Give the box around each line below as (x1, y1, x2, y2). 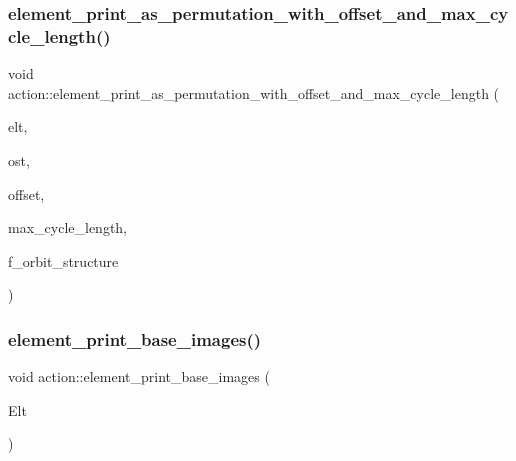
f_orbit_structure (8, 250, 119, 271)
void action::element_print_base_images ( (8, 366, 270, 387)
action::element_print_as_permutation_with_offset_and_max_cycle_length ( (8, 82, 500, 103)
